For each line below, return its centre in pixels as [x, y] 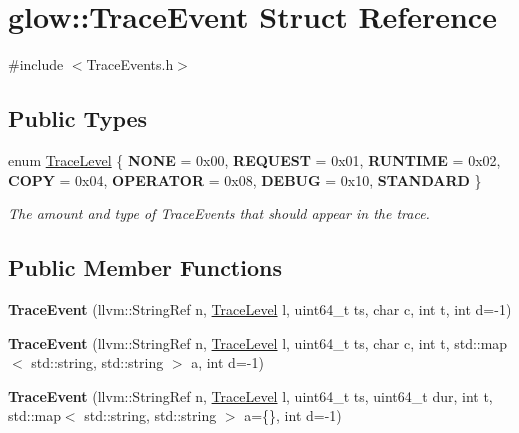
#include [36, 64]
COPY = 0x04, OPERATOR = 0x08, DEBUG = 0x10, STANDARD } [245, 179]
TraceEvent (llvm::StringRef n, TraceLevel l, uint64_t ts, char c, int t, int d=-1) [260, 308]
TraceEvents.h [130, 64]
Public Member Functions [145, 267]
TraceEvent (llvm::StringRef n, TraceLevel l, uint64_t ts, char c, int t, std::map [258, 342]
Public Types [78, 118]
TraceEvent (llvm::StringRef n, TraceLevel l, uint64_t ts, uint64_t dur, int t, [250, 395]
